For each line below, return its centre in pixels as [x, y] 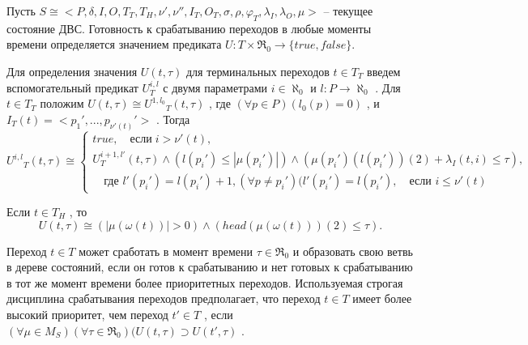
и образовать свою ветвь [353, 251]
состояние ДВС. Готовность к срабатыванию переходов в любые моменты [189, 28]
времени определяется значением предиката [114, 44]
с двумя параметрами [215, 87]
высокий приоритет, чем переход [87, 314]
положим [62, 103]
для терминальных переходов [258, 71]
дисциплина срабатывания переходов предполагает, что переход [164, 298]
